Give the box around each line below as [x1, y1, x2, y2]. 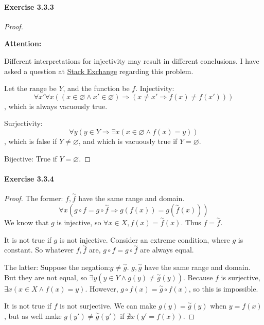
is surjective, [221, 272, 260, 282]
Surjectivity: [4, 118, 43, 129]
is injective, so [57, 216, 101, 227]
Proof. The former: [4, 193, 63, 204]
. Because [183, 272, 213, 282]
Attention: [4, 38, 42, 49]
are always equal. [140, 244, 194, 255]
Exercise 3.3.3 [4, 1, 54, 12]
